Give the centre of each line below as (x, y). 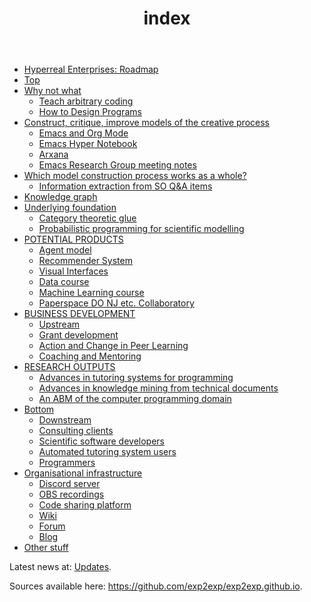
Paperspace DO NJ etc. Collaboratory (116, 303)
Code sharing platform (85, 505)
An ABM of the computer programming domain (135, 399)
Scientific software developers (102, 441)
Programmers (67, 463)
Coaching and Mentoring (90, 356)
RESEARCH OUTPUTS (69, 367)
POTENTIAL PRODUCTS (73, 239)
